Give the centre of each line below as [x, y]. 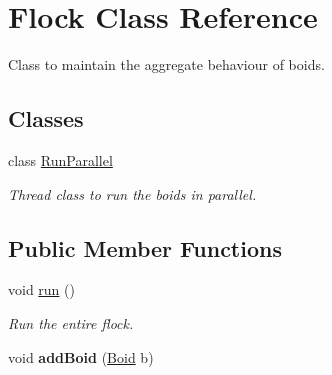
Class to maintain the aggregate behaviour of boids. [166, 64]
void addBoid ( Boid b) [81, 356]
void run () [41, 289]
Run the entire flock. [71, 322]
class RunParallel [60, 159]
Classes [46, 118]
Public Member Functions [145, 247]
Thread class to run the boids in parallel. [132, 193]
